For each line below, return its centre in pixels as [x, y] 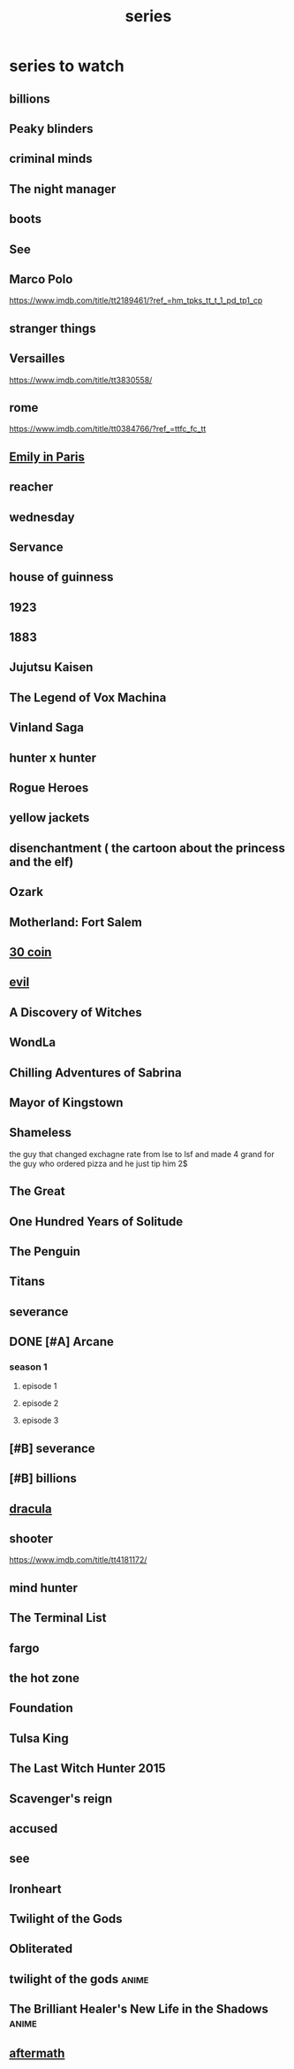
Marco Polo [41, 279]
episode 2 [40, 1403]
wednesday [42, 517]
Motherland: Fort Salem [76, 922]
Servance [36, 547]
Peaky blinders [52, 129]
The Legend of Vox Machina [88, 697]
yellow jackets [49, 818]
